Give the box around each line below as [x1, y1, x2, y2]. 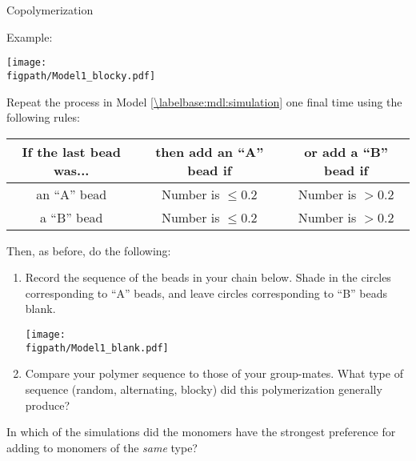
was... [54, 160, 90, 179]
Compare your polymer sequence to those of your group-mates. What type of [25, 365, 403, 382]
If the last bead [22, 142, 122, 161]
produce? [25, 396, 70, 413]
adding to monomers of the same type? [6, 439, 198, 455]
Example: [6, 28, 53, 45]
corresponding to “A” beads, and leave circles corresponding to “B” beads [25, 284, 388, 301]
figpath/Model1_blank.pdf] [25, 342, 169, 354]
